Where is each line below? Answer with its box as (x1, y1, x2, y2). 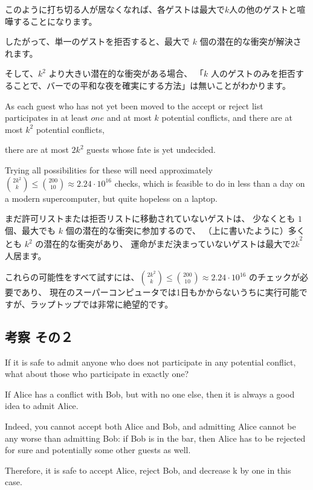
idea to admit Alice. (5, 399, 79, 412)
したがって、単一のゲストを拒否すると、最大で (5, 35, 190, 48)
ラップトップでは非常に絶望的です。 (30, 297, 173, 310)
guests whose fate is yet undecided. (86, 143, 216, 156)
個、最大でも (5, 224, 56, 236)
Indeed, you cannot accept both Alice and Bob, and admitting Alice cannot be (5, 419, 296, 432)
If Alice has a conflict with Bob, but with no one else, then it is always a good (5, 387, 295, 400)
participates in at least (5, 111, 88, 124)
